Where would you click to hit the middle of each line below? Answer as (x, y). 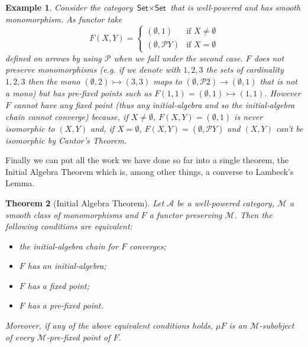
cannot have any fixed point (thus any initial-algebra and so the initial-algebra (154, 104)
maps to (168, 81)
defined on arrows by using (54, 58)
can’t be (289, 128)
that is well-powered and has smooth (236, 7)
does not (269, 58)
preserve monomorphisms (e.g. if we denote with (93, 69)
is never (249, 116)
